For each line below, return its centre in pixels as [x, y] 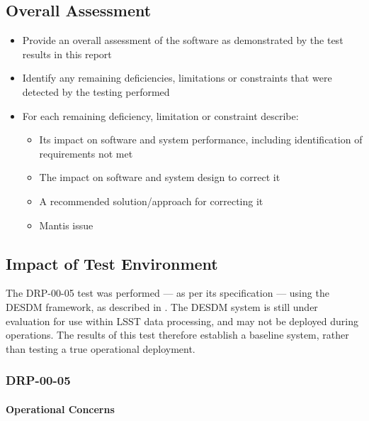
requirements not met [86, 153]
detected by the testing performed [96, 91]
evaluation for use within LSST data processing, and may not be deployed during [182, 321]
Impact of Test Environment [112, 263]
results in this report [67, 54]
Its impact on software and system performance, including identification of [201, 140]
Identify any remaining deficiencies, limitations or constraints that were [177, 78]
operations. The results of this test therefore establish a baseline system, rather [177, 335]
